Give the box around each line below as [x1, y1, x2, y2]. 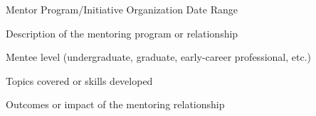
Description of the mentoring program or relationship [6, 25, 238, 40]
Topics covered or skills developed [6, 73, 153, 88]
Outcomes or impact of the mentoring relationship [6, 97, 225, 112]
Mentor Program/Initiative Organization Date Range [6, 2, 238, 16]
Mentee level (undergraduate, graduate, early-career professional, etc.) [6, 50, 311, 64]
